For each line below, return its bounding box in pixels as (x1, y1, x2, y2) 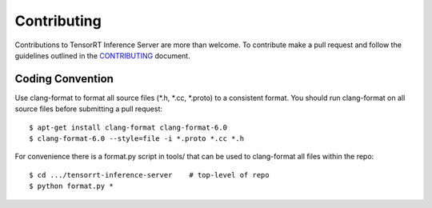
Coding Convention (14, 72, 114, 86)
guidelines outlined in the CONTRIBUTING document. (14, 50, 191, 60)
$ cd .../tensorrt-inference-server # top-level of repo (29, 170, 270, 179)
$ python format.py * (29, 182, 114, 191)
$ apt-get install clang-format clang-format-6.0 (29, 122, 228, 132)
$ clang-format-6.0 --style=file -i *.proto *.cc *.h (29, 134, 244, 143)
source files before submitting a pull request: (14, 104, 163, 114)
